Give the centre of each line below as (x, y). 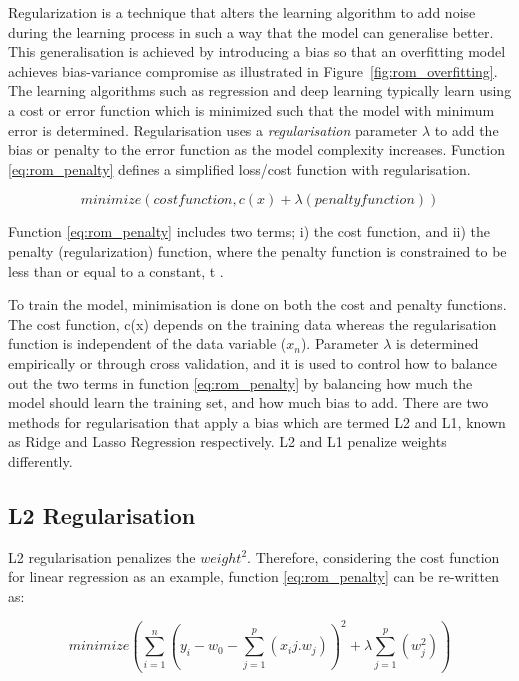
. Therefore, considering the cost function (373, 556)
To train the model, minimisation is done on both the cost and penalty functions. (257, 304)
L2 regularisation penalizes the (102, 556)
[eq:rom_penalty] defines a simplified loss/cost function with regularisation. (239, 168)
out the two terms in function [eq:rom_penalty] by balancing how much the (240, 382)
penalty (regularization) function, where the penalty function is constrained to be (257, 250)
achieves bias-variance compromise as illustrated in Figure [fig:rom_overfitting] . (253, 70)
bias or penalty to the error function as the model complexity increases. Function (256, 149)
